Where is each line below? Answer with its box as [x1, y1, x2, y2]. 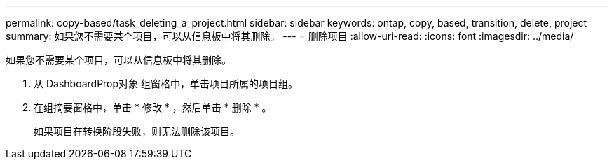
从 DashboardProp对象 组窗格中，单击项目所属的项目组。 [34, 78, 299, 89]
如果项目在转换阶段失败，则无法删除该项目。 [34, 125, 240, 137]
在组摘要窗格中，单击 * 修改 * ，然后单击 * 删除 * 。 [34, 101, 272, 113]
